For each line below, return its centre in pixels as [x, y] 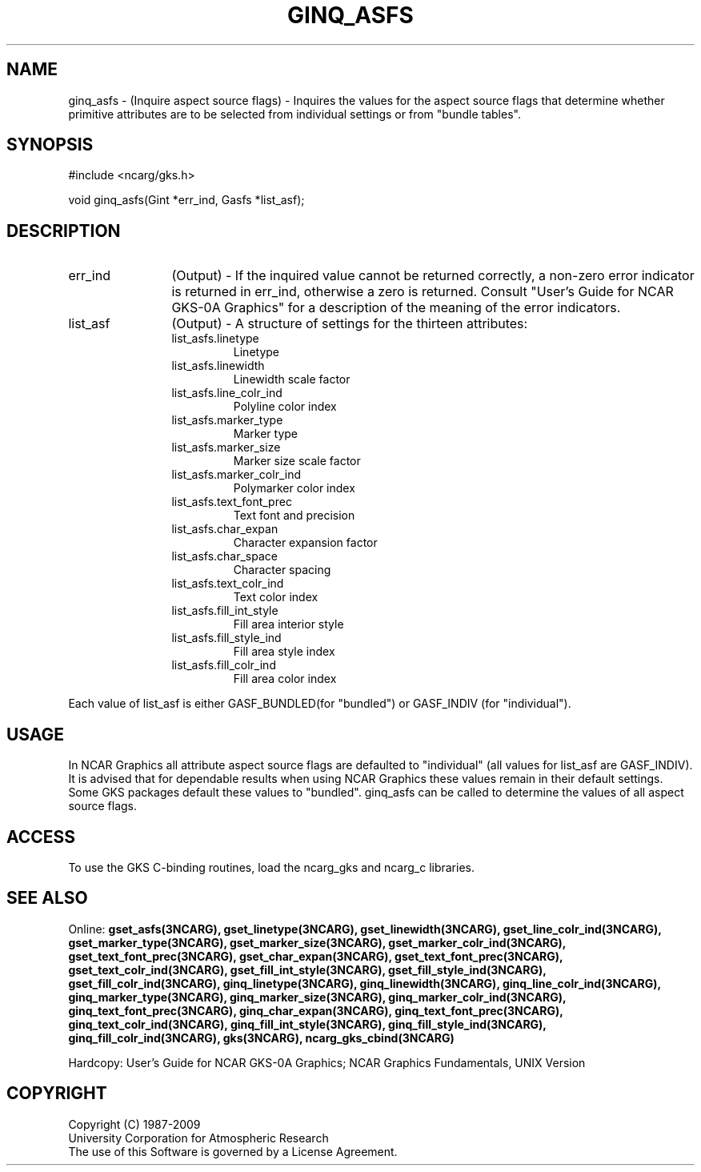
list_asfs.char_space [224, 556]
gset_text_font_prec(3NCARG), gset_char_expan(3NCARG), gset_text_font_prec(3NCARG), [316, 956]
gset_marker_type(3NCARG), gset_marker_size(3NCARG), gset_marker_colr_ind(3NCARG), [317, 942]
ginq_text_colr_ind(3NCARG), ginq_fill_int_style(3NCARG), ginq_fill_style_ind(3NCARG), [307, 1024]
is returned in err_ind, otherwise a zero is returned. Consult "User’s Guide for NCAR [423, 292]
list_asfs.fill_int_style [225, 611]
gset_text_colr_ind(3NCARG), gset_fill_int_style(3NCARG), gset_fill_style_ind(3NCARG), [307, 969]
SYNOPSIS [50, 145]
